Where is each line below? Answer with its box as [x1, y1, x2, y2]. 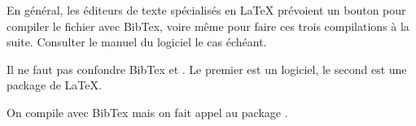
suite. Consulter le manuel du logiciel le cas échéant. [7, 33, 267, 50]
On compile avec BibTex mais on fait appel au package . [7, 103, 288, 120]
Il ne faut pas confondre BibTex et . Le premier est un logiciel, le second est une [7, 60, 407, 77]
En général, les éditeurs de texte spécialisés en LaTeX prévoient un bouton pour [7, 2, 406, 18]
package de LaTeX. [7, 76, 102, 93]
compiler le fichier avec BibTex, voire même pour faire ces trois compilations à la [7, 17, 409, 34]
